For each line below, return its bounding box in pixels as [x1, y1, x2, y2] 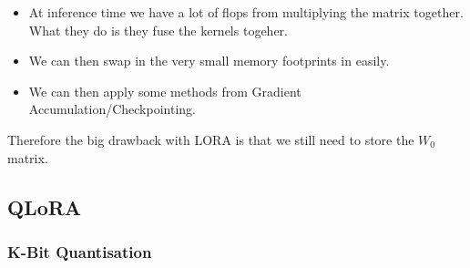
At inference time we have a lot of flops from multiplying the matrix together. [28, 3, 464, 21]
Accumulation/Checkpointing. [28, 99, 196, 119]
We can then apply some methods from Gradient [28, 81, 301, 100]
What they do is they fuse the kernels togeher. [28, 20, 288, 39]
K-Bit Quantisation [7, 240, 152, 263]
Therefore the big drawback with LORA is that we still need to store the [7, 129, 414, 149]
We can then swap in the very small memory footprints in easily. [28, 51, 390, 70]
